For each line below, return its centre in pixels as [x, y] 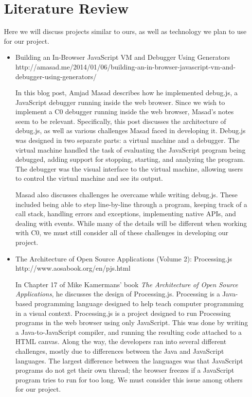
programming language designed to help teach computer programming [139, 303]
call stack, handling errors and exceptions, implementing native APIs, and [126, 214]
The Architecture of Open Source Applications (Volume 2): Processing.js [124, 258]
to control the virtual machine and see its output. [89, 178]
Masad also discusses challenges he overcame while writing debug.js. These [126, 195]
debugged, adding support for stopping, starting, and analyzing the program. [130, 159]
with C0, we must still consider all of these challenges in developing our [122, 233]
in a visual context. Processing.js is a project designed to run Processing [123, 313]
